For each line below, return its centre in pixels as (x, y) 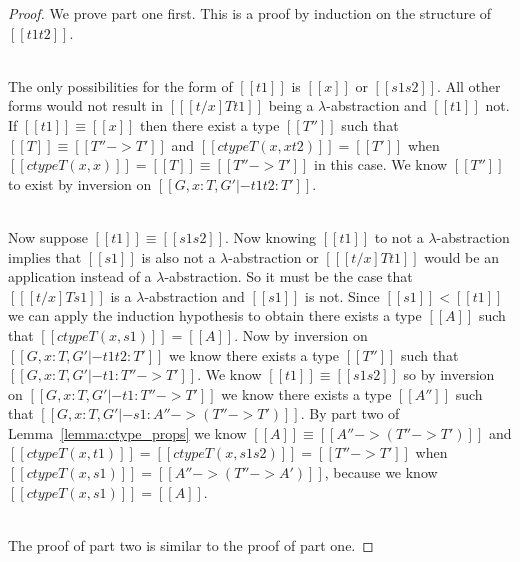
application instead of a (80, 276)
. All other (469, 85)
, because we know (381, 472)
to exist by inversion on (80, 183)
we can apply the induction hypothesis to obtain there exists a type (215, 315)
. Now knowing (271, 236)
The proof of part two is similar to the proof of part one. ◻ (191, 544)
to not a (399, 236)
